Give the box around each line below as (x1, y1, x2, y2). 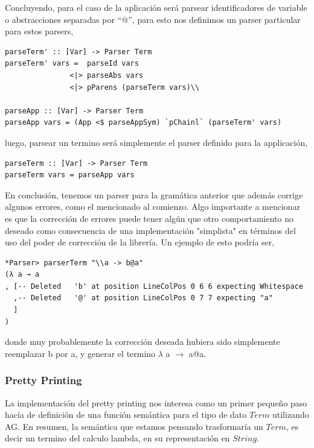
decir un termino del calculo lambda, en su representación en (5, 432, 230, 444)
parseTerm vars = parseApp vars (5, 171, 135, 180)
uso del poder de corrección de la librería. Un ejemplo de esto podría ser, (5, 236, 275, 248)
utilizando (272, 408, 309, 421)
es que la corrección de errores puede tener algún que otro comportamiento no (5, 212, 293, 224)
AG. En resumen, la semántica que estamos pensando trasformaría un (5, 420, 263, 432)
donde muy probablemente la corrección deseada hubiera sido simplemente (5, 335, 280, 348)
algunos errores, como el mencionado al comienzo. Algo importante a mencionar (5, 200, 301, 213)
